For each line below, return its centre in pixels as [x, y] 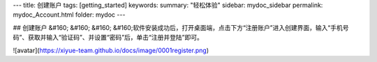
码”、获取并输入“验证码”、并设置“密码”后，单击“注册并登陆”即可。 [108, 38]
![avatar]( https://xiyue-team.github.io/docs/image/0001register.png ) [111, 50]
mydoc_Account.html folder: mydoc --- [69, 15]
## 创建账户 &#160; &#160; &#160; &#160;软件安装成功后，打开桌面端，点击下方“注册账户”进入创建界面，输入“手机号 [181, 27]
